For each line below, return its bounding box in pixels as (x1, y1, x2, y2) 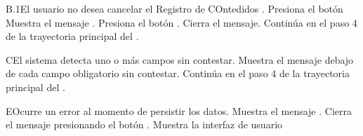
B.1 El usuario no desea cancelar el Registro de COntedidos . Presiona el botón (6, 1, 343, 15)
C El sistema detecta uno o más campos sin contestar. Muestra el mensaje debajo (6, 52, 354, 67)
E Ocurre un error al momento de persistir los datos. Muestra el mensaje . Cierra (6, 103, 352, 118)
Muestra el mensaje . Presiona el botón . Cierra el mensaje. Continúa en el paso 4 (6, 15, 357, 29)
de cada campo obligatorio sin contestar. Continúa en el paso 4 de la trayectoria (6, 66, 350, 81)
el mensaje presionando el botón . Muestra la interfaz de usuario (6, 117, 283, 132)
